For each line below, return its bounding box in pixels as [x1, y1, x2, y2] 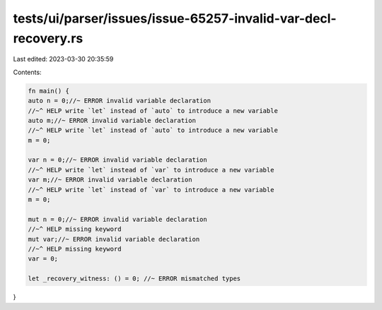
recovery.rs [13, 30, 83, 46]
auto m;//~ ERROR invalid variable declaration [28, 117, 196, 124]
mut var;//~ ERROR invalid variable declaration [28, 235, 200, 243]
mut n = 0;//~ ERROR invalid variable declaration [28, 215, 208, 223]
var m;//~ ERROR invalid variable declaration [28, 176, 192, 184]
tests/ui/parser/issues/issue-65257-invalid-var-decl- [13, 11, 337, 26]
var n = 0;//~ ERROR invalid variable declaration [28, 156, 208, 164]
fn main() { [28, 87, 70, 95]
